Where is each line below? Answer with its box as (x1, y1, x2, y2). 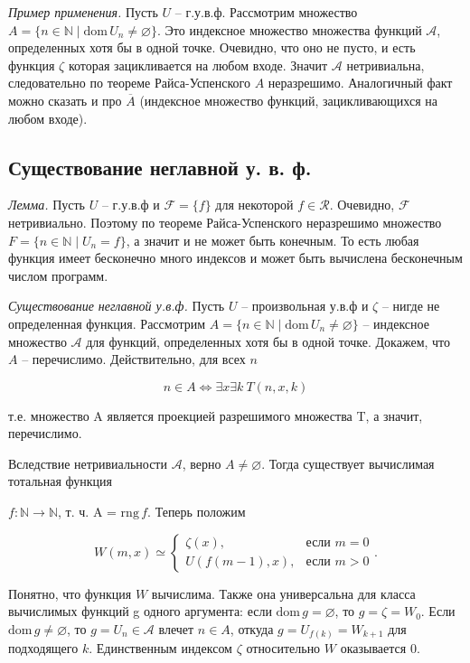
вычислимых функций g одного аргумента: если (8, 602, 272, 621)
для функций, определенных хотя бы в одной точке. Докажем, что (86, 331, 451, 350)
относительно (246, 639, 321, 658)
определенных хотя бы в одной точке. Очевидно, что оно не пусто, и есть (8, 38, 416, 57)
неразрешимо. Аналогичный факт (268, 73, 453, 92)
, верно (182, 453, 221, 472)
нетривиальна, (346, 55, 425, 74)
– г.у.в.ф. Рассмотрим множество (174, 3, 358, 21)
